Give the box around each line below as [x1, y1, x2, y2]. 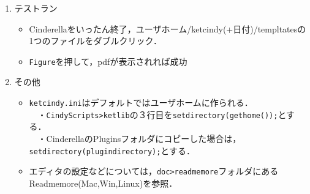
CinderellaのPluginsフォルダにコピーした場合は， [46, 132, 241, 144]
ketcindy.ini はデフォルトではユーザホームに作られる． [29, 96, 253, 109]
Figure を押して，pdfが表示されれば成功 [29, 54, 187, 67]
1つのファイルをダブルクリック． [29, 34, 162, 47]
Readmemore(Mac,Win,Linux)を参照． [29, 176, 178, 189]
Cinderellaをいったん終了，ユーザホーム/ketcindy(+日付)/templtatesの [29, 22, 306, 35]
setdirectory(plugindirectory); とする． [29, 144, 195, 157]
